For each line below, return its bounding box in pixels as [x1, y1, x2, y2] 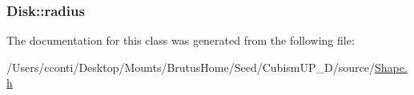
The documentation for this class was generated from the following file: [6, 32, 355, 49]
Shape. [374, 58, 408, 75]
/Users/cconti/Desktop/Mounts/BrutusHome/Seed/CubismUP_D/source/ [6, 58, 375, 75]
